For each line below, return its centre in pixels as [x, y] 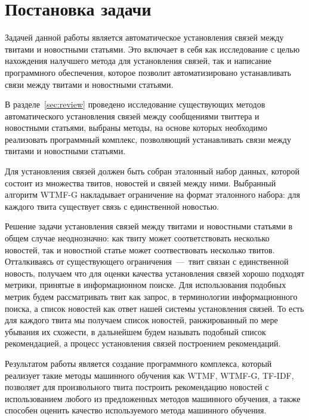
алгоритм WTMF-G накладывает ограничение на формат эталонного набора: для [152, 194]
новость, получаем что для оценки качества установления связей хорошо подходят [155, 273]
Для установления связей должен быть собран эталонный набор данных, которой [152, 171]
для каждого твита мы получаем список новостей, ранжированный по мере [141, 320]
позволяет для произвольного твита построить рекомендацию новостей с [137, 387]
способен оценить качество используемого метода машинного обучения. [136, 410]
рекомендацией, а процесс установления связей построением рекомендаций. [143, 343]
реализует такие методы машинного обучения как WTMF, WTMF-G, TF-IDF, [149, 375]
